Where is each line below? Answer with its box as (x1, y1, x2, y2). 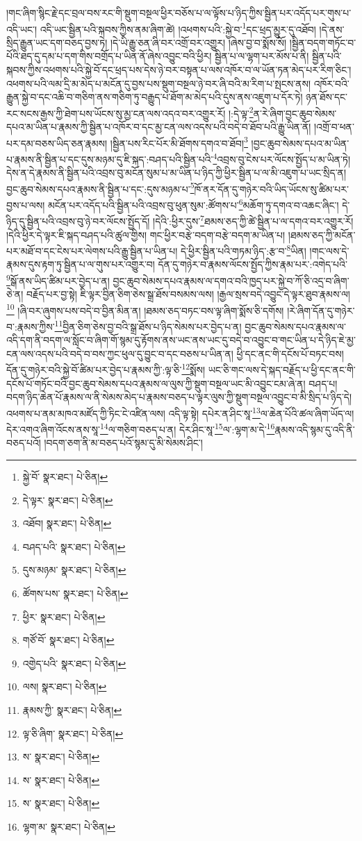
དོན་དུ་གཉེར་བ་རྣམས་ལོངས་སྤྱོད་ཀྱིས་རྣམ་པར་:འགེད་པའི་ (158, 257, 347, 272)
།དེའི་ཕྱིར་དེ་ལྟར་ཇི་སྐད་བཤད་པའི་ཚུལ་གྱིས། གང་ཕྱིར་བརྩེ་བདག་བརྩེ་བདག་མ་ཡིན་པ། (6, 227, 286, 242)
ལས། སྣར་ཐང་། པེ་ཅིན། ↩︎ (22, 679, 107, 694)
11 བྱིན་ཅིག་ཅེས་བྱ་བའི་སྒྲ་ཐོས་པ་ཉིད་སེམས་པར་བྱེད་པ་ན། (54, 317, 242, 333)
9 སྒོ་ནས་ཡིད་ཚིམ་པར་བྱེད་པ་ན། (6, 271, 110, 288)
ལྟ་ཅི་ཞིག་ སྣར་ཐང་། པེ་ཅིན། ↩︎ (22, 726, 124, 740)
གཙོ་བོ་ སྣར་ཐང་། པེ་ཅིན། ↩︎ (22, 633, 115, 647)
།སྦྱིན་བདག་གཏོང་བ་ (289, 35, 356, 49)
